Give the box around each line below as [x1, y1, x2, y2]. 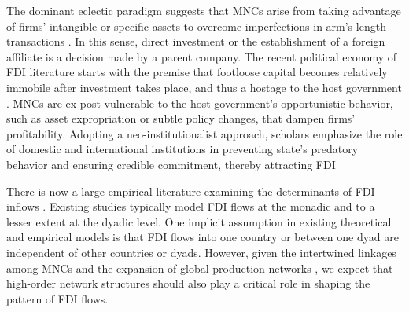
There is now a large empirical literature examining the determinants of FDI [6, 182, 375, 199]
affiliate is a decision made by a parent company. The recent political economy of [6, 48, 397, 64]
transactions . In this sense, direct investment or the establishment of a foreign [6, 33, 385, 50]
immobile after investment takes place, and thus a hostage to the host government [6, 79, 402, 95]
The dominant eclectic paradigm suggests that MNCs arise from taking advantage [6, 2, 401, 18]
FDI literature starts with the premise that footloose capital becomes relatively [6, 64, 388, 80]
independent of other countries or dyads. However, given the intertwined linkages [6, 244, 396, 260]
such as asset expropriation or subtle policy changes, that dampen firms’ [6, 110, 356, 127]
